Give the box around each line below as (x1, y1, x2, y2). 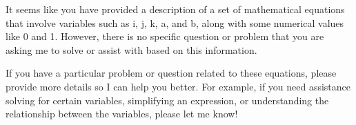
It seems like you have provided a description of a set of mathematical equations (6, 2, 345, 16)
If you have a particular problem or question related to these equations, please (6, 66, 337, 80)
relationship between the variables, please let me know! (6, 106, 238, 121)
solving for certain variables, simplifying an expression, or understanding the (6, 93, 329, 107)
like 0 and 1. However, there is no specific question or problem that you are (6, 29, 324, 44)
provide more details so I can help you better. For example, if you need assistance (6, 79, 351, 93)
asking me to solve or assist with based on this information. (6, 42, 257, 57)
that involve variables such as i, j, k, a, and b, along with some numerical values (6, 15, 344, 30)
